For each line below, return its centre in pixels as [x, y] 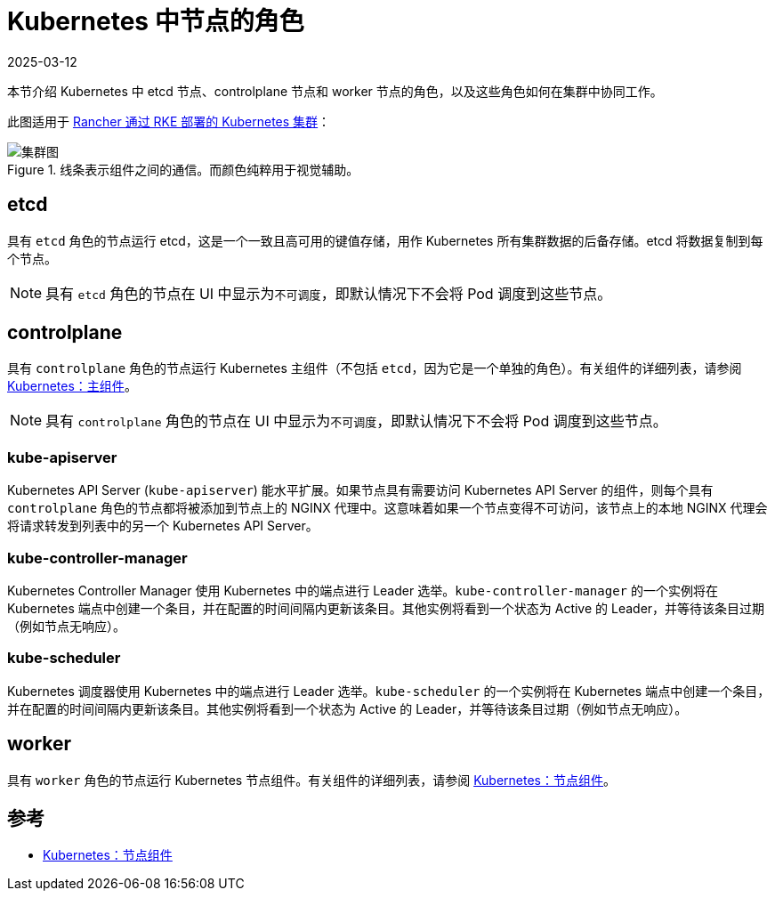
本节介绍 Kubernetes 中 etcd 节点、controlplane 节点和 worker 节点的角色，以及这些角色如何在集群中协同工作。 [335, 91]
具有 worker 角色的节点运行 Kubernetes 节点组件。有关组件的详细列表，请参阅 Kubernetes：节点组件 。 [312, 780]
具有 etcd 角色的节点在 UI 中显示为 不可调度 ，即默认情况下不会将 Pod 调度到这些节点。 [329, 293]
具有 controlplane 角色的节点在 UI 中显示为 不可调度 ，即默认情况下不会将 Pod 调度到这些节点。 [356, 421]
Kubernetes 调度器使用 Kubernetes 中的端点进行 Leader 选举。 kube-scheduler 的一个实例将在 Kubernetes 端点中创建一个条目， [389, 691]
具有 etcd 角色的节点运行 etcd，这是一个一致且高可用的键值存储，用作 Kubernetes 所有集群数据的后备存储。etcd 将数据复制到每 [385, 240]
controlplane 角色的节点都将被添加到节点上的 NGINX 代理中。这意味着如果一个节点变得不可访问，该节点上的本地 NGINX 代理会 [387, 508]
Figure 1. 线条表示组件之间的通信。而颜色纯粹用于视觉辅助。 [183, 169]
